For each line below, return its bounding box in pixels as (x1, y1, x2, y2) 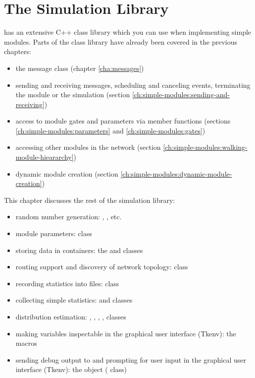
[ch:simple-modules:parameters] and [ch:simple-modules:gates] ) (15, 125, 205, 135)
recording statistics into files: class (15, 278, 119, 288)
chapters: (4, 46, 31, 57)
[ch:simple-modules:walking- (163, 142, 248, 152)
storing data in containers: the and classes (15, 245, 143, 255)
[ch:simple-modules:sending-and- (132, 89, 230, 100)
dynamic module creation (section (15, 168, 118, 179)
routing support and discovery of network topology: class (15, 261, 188, 272)
